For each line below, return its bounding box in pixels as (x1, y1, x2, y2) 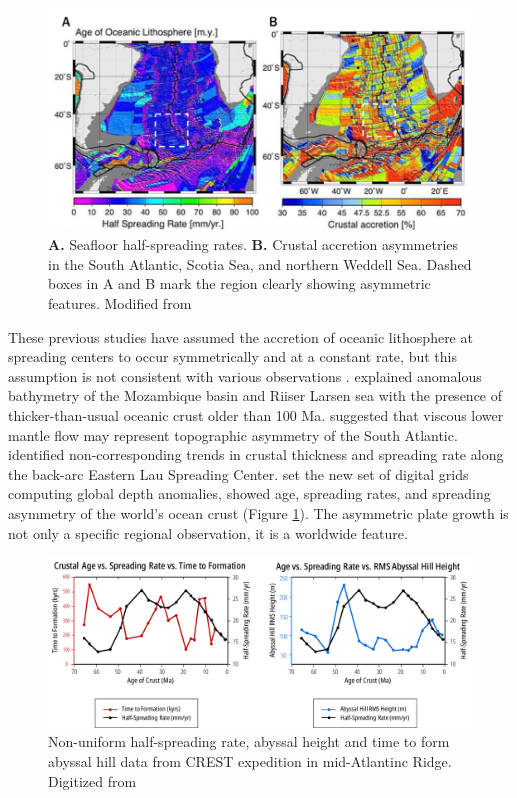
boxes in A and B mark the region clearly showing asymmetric (48, 273, 431, 294)
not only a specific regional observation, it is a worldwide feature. (8, 522, 408, 543)
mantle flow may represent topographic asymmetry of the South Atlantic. (8, 424, 458, 445)
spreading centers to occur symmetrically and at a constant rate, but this (8, 346, 457, 367)
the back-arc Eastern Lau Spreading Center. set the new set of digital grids (8, 463, 469, 484)
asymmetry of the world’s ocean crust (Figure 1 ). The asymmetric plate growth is (8, 502, 509, 523)
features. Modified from (48, 293, 192, 314)
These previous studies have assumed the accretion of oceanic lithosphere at (8, 326, 473, 347)
